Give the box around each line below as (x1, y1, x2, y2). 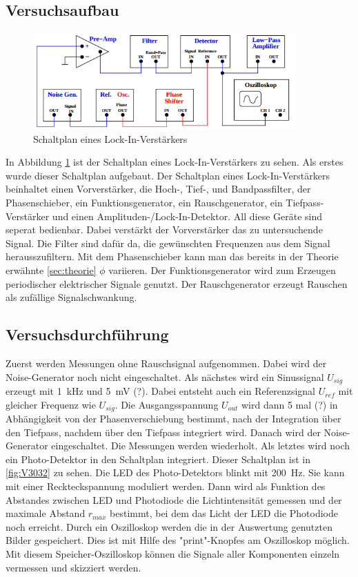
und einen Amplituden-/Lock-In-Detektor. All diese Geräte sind (52, 208, 323, 223)
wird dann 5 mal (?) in (241, 397, 338, 411)
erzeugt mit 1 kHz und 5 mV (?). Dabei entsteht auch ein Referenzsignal (6, 384, 315, 398)
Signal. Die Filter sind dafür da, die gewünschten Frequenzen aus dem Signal (6, 235, 330, 250)
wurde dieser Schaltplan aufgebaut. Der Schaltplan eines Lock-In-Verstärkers (6, 168, 330, 182)
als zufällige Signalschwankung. (6, 290, 137, 304)
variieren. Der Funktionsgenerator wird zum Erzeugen (108, 263, 336, 277)
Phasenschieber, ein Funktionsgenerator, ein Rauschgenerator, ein (6, 195, 283, 210)
